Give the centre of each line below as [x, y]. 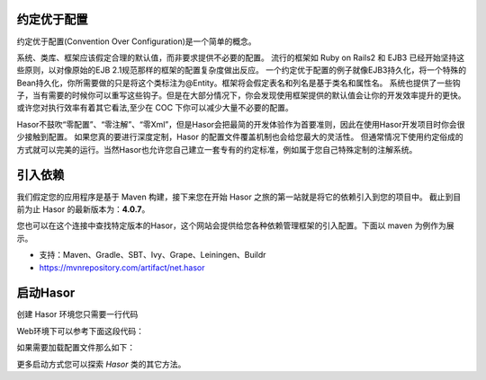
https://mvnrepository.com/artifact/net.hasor [122, 267]
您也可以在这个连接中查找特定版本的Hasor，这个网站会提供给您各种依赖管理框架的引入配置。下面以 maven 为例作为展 [235, 225]
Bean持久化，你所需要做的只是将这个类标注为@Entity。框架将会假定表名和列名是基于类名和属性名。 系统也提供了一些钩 [238, 83]
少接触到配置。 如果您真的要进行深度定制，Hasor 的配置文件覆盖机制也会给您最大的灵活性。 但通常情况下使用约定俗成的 [240, 137]
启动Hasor [46, 293]
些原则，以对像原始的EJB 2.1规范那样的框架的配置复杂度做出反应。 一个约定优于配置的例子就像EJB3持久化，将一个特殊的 [242, 70]
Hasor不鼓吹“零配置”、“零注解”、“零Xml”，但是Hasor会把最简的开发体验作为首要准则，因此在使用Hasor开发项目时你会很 [241, 124]
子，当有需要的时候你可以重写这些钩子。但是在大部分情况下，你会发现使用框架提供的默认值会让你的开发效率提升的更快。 [241, 95]
